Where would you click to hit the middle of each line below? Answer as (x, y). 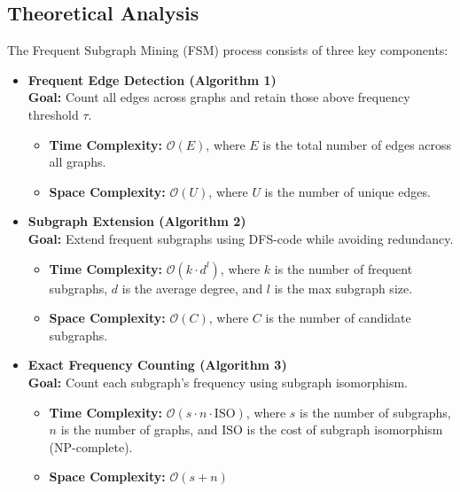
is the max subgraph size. (343, 288)
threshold (53, 114)
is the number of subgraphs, (375, 412)
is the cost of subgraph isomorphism (345, 430)
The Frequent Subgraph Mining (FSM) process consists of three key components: (228, 50)
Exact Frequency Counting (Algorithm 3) (157, 365)
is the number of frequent (343, 268)
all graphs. (78, 162)
